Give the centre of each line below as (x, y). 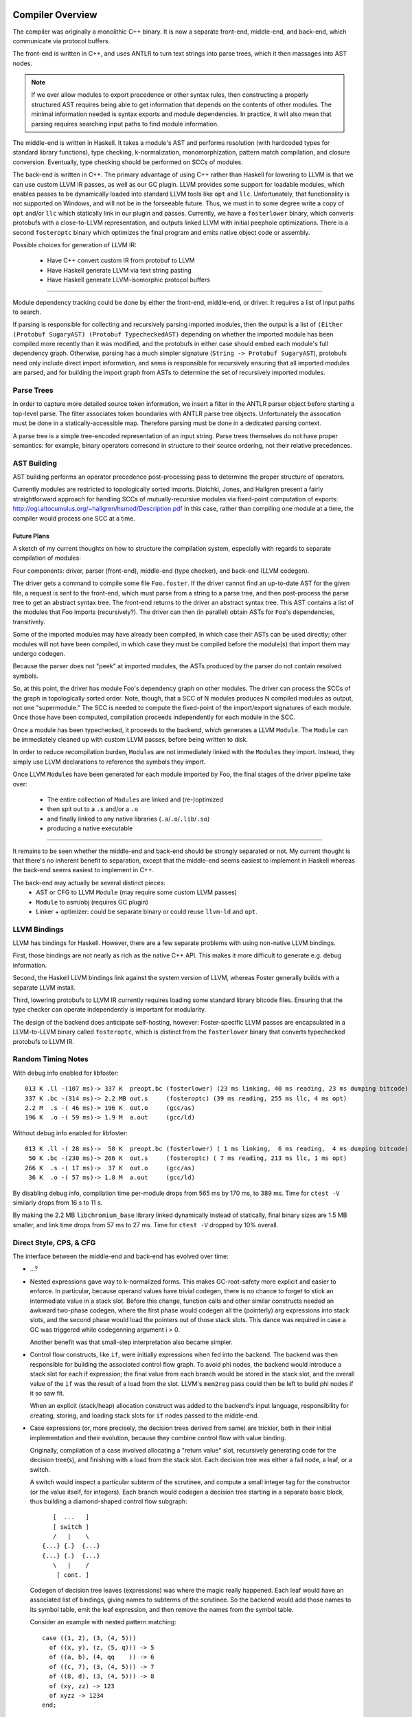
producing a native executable (90, 828)
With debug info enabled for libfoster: (66, 1073)
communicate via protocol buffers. (61, 41)
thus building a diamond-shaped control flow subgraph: (109, 1501)
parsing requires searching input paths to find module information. (125, 124)
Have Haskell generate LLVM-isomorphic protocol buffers (129, 280)
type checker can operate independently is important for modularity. (110, 1010)
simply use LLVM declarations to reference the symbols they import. (109, 762)
